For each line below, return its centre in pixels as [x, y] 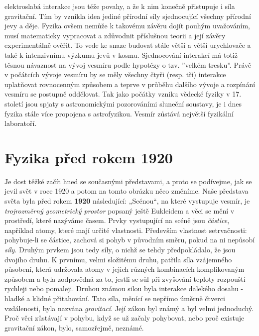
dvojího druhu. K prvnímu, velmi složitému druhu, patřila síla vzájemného [118, 259]
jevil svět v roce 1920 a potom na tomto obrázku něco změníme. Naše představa [127, 191]
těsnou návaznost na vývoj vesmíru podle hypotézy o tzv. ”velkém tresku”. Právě [128, 64]
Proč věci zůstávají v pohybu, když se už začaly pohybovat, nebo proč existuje [125, 318]
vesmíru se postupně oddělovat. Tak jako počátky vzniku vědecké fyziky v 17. [123, 94]
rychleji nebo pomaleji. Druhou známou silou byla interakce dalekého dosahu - [124, 288]
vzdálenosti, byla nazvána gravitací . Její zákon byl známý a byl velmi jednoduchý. [129, 308]
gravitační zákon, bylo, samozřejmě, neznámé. [74, 327]
